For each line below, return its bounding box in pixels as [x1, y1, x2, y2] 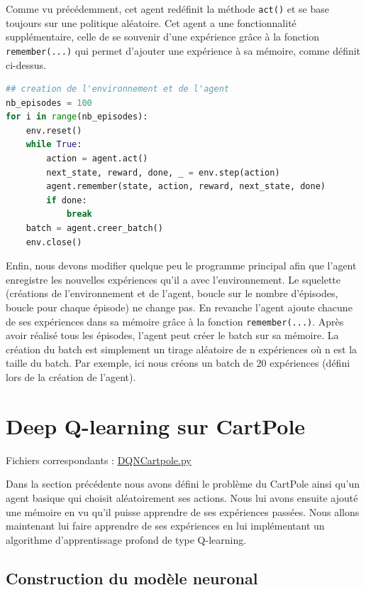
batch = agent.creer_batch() [26, 223, 163, 234]
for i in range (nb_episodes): [6, 112, 148, 122]
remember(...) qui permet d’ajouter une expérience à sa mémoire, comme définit [6, 43, 361, 58]
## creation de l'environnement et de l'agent [6, 84, 229, 95]
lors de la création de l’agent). [6, 370, 136, 385]
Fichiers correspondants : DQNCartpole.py [6, 452, 192, 467]
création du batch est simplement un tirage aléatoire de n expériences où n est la [6, 341, 357, 356]
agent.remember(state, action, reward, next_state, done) [46, 181, 326, 192]
